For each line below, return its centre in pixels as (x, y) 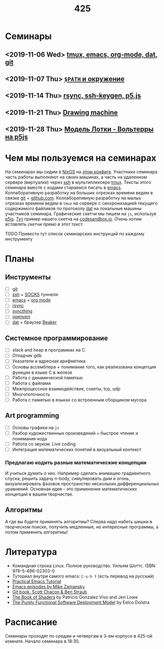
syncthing (22, 311)
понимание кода (30, 438)
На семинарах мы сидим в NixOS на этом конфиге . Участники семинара (81, 172)
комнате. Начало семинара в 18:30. (42, 641)
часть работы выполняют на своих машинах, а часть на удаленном (76, 177)
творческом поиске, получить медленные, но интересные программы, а (82, 527)
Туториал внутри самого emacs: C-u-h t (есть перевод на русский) (83, 576)
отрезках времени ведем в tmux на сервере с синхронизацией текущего (82, 203)
